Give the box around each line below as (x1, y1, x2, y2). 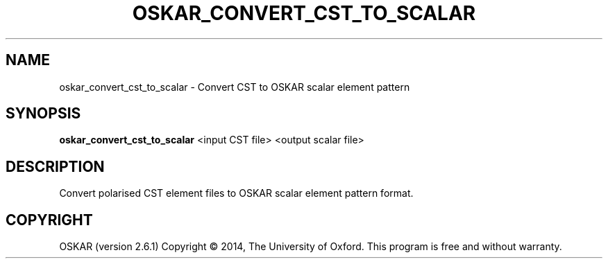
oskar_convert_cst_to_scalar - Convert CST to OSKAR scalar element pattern (59, 80, 410, 93)
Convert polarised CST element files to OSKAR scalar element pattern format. (59, 187, 414, 200)
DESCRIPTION (6, 157, 105, 175)
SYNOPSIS (6, 105, 81, 123)
